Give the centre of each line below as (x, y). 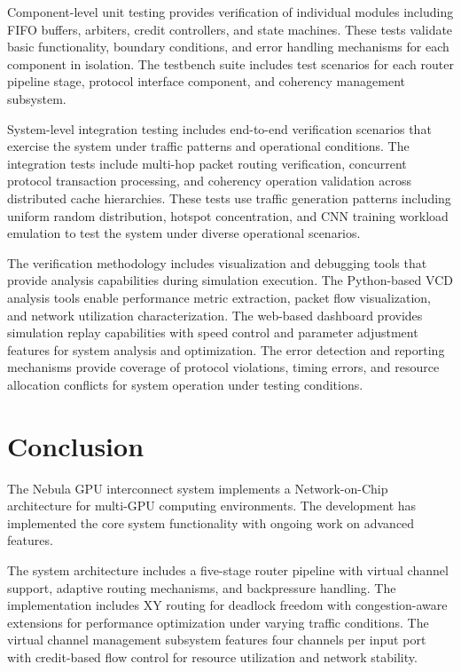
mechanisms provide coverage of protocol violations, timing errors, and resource (223, 367)
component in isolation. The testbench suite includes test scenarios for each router (230, 63)
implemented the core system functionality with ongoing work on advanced (211, 522)
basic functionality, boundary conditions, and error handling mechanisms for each (228, 47)
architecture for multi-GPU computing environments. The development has (212, 506)
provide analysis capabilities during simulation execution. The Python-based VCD (230, 280)
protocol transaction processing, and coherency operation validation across (210, 181)
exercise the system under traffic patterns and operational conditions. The (208, 146)
